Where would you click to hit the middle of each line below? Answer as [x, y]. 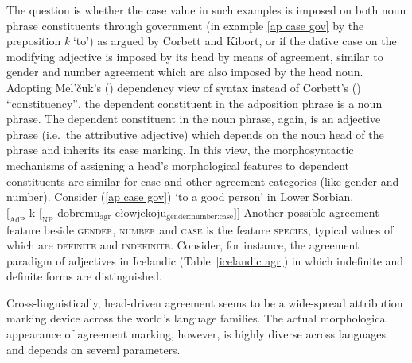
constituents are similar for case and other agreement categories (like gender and [203, 181]
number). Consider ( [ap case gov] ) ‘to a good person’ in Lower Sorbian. [180, 197]
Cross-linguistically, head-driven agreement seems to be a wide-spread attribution [205, 302]
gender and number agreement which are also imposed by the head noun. [185, 72]
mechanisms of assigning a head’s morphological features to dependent [178, 165]
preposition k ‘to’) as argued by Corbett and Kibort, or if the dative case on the [202, 41]
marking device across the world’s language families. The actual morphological [198, 318]
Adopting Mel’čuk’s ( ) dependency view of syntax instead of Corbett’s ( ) [184, 87]
